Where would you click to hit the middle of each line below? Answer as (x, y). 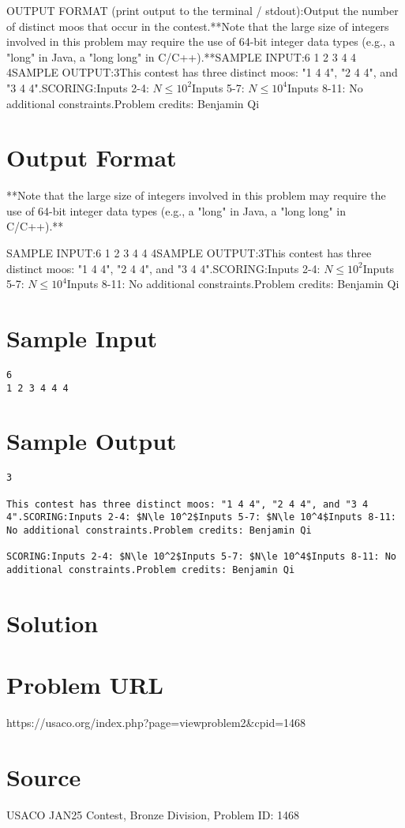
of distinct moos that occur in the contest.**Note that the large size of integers (198, 26)
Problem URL (85, 685)
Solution (52, 622)
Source (44, 776)
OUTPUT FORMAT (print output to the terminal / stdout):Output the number (202, 10)
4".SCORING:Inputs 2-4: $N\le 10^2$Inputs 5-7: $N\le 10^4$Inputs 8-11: (201, 517)
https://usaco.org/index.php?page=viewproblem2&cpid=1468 (156, 723)
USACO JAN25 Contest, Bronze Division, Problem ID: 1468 (153, 814)
